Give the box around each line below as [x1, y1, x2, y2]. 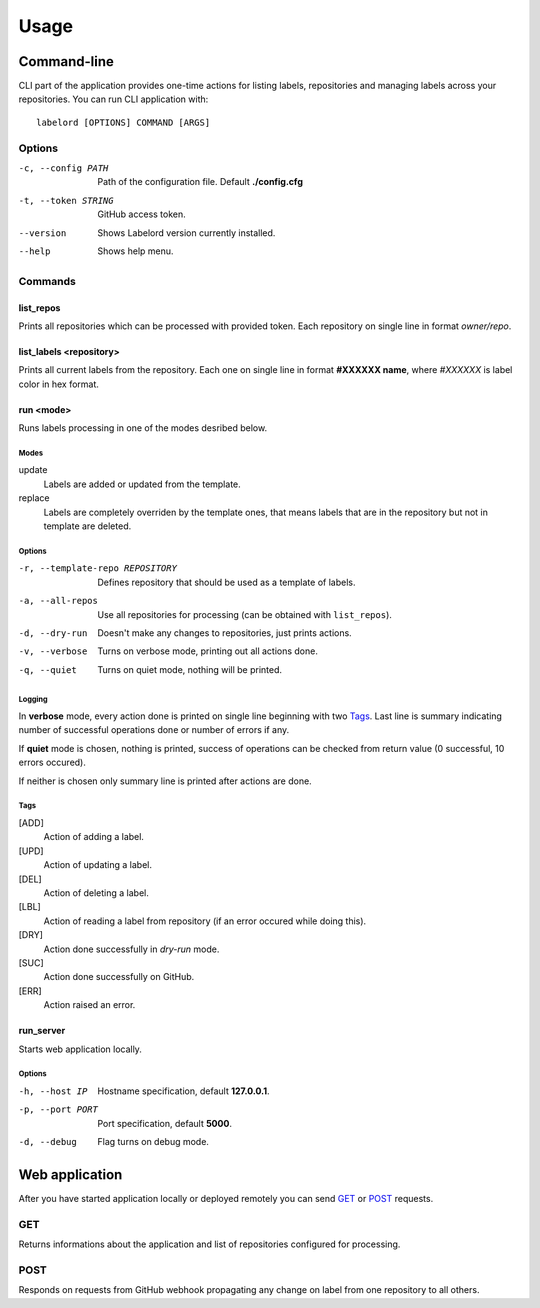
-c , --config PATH [18, 162, 109, 174]
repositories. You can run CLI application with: [18, 93, 209, 105]
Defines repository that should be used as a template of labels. [97, 576, 356, 588]
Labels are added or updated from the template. [43, 478, 242, 490]
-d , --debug [18, 1136, 77, 1148]
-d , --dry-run [18, 627, 88, 639]
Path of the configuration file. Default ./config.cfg [97, 176, 304, 188]
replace [18, 492, 50, 504]
